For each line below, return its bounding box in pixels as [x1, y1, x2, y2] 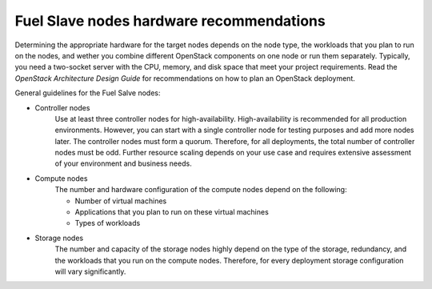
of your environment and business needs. [54, 159, 192, 168]
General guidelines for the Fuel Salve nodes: [14, 88, 161, 98]
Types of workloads [74, 219, 141, 228]
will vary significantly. [54, 267, 126, 276]
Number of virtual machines [74, 196, 167, 206]
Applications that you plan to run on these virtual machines [74, 207, 270, 217]
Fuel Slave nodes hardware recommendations [14, 12, 326, 30]
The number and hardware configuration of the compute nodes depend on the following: [54, 185, 347, 195]
